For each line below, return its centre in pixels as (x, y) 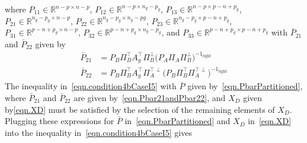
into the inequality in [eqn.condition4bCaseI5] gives (98, 132)
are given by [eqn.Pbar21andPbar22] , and (150, 97)
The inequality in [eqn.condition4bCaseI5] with (91, 86)
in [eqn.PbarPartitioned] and (178, 121)
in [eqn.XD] (270, 121)
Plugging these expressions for (60, 121)
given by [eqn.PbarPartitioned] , (245, 86)
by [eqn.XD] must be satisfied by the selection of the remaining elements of (140, 109)
